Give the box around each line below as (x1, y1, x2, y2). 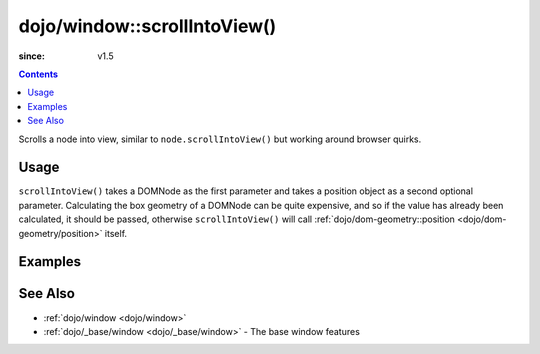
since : (18, 50, 45, 62)
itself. (104, 227, 128, 239)
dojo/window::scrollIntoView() (18, 15, 277, 37)
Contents (18, 68, 59, 80)
